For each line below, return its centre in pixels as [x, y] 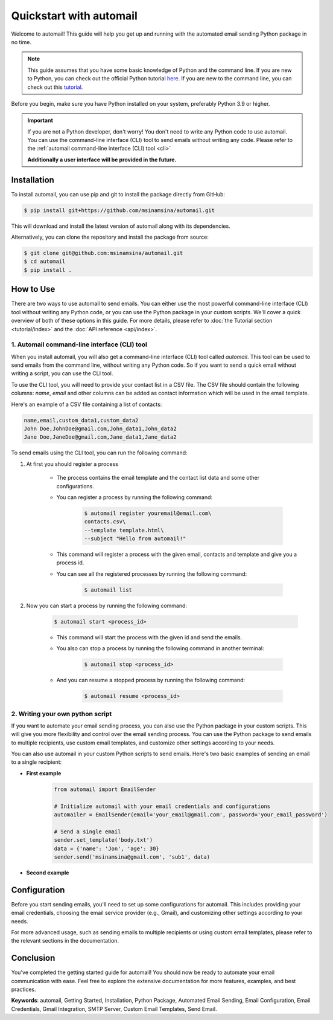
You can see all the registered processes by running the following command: [152, 573]
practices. [24, 989]
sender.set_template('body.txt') [103, 840]
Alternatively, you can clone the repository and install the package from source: [110, 237]
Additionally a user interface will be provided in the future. [102, 160]
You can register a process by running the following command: [135, 497]
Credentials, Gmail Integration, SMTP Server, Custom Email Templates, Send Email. [114, 1009]
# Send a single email [87, 831]
